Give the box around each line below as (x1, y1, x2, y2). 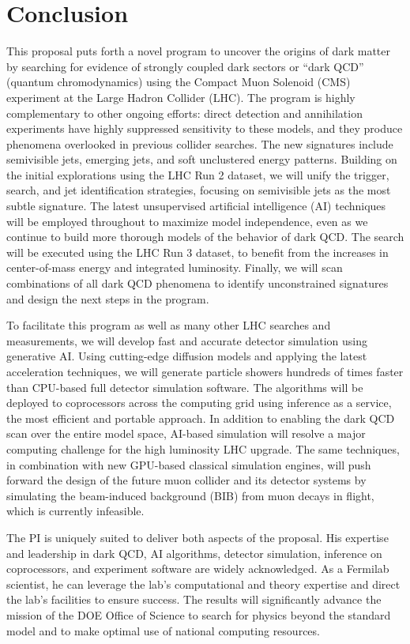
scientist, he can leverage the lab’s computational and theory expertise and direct (6, 575, 401, 592)
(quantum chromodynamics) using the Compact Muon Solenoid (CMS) (6, 73, 351, 90)
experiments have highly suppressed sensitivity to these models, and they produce (6, 120, 403, 137)
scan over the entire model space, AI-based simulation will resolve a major (6, 425, 366, 442)
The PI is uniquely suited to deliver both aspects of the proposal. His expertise (6, 529, 389, 545)
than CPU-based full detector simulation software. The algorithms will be (6, 378, 363, 395)
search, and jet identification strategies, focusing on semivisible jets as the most (6, 182, 391, 198)
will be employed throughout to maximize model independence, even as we (6, 213, 368, 229)
